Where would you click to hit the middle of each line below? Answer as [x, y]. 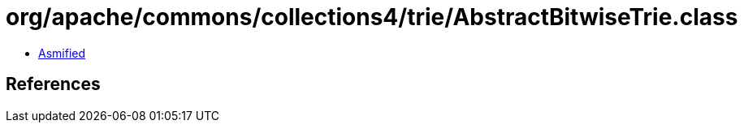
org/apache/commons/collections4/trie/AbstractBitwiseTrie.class [372, 17]
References [53, 84]
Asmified [62, 53]
